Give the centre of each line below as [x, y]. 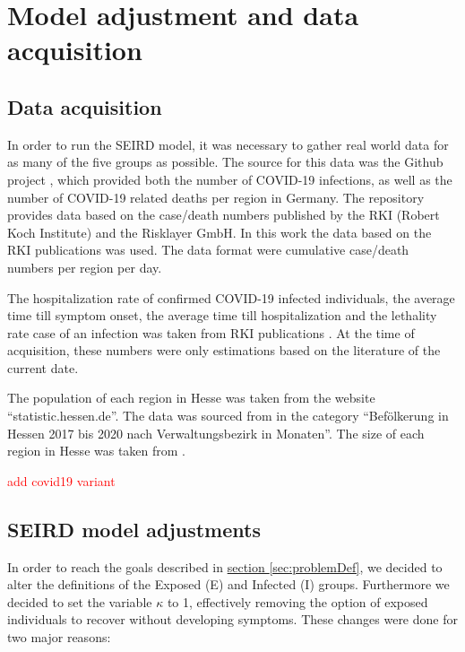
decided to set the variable [80, 601]
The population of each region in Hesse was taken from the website [191, 398]
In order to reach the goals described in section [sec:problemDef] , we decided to [225, 566]
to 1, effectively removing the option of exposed [297, 601]
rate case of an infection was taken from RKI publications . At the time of [211, 332]
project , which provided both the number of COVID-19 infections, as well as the [230, 179]
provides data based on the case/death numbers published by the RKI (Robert [224, 215]
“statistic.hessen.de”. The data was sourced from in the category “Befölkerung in [228, 416]
